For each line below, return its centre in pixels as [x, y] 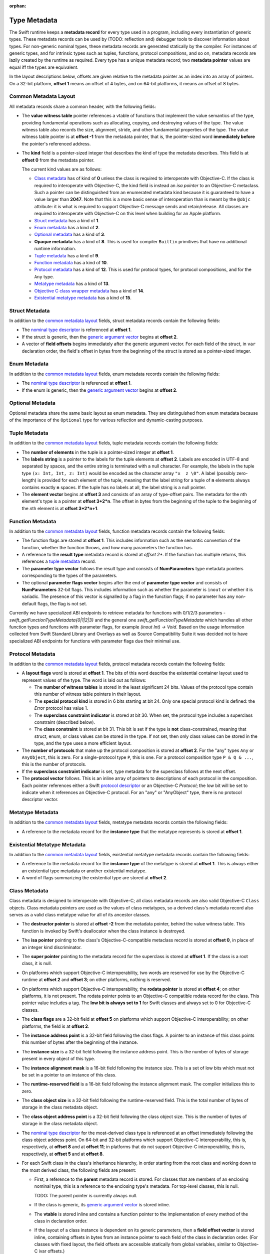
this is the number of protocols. [54, 764]
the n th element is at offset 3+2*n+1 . [60, 508]
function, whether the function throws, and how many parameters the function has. [107, 547]
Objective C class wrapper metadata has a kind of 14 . [89, 290]
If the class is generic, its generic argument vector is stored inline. [102, 1205]
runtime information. [55, 249]
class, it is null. [37, 964]
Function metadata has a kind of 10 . [71, 262]
